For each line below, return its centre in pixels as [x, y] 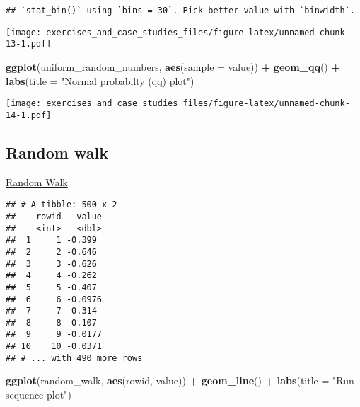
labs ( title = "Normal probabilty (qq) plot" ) [100, 80]
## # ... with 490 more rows [74, 358]
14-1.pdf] [29, 115]
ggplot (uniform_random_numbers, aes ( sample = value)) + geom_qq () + [173, 66]
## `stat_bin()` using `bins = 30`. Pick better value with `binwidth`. [180, 11]
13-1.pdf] [29, 44]
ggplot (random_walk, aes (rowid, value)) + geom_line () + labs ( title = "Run [180, 380]
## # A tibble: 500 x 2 [62, 205]
